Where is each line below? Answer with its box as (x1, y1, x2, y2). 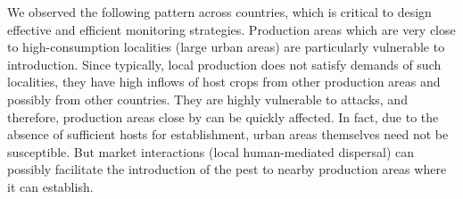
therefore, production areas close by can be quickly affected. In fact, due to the (7, 107, 439, 126)
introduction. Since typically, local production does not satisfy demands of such (7, 54, 442, 73)
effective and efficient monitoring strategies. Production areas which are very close (7, 20, 456, 38)
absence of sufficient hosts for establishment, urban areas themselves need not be (7, 125, 449, 144)
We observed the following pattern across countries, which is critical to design (7, 3, 432, 21)
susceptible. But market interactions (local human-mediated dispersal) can (7, 142, 415, 161)
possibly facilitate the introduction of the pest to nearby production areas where (7, 160, 447, 178)
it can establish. (7, 177, 94, 195)
